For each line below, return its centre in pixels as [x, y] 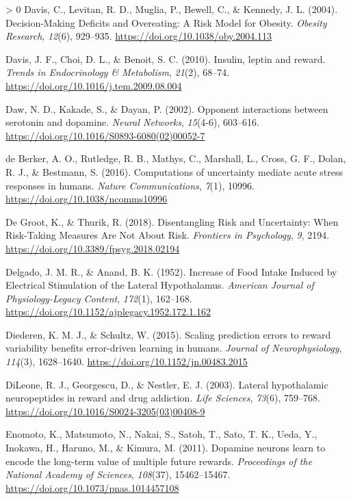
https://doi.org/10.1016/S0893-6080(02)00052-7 [105, 135]
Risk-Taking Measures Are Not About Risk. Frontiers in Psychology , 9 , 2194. [168, 235]
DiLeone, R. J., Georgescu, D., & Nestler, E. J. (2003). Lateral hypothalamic [167, 384]
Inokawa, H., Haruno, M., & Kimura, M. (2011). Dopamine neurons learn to [166, 448]
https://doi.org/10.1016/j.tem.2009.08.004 [94, 85]
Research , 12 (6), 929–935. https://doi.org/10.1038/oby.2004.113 [139, 36]
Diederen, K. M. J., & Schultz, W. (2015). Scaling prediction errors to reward [168, 334]
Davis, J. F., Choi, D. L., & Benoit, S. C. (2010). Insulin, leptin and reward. [166, 58]
